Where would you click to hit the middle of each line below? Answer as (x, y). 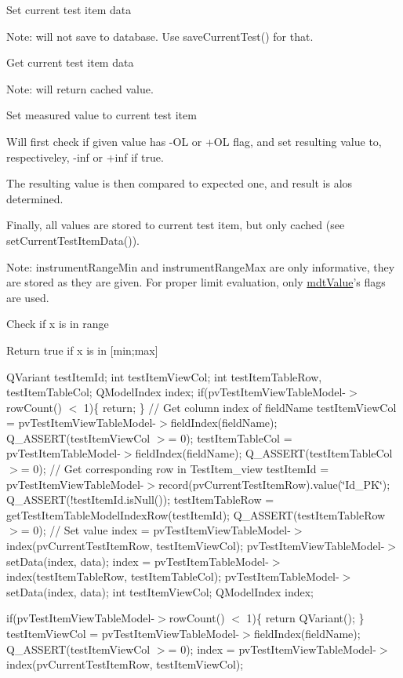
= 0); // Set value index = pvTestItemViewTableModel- (156, 530)
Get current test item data (70, 62)
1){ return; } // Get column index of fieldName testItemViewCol (240, 407)
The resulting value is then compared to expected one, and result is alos (180, 183)
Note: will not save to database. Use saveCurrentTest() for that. (160, 36)
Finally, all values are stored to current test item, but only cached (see (176, 225)
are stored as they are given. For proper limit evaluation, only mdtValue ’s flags (196, 282)
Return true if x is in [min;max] (82, 350)
